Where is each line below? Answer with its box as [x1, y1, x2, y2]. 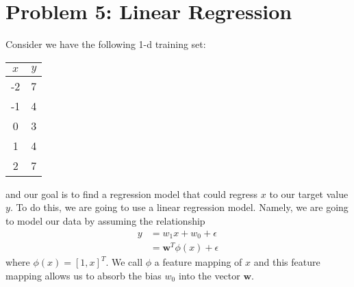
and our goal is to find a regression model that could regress [5, 186, 258, 201]
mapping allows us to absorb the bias [5, 268, 162, 282]
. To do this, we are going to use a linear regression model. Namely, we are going [10, 200, 349, 214]
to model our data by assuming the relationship [5, 213, 205, 227]
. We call [105, 255, 143, 269]
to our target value [269, 186, 349, 201]
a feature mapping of [154, 255, 242, 269]
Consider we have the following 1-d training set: [5, 37, 206, 51]
